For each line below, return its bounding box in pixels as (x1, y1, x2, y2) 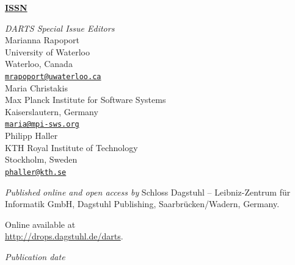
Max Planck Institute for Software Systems (5, 93, 166, 106)
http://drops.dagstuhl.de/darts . (5, 230, 123, 242)
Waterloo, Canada (5, 57, 73, 70)
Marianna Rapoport (5, 34, 80, 46)
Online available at (5, 217, 76, 230)
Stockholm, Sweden (5, 153, 78, 166)
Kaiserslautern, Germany (5, 105, 98, 118)
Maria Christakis (5, 81, 68, 94)
